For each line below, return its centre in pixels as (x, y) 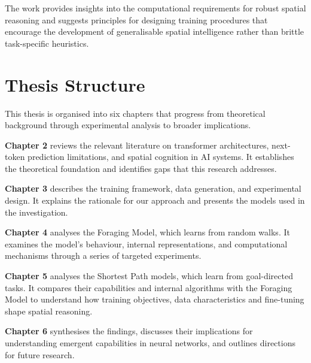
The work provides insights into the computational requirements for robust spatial (155, 8)
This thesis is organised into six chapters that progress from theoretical (135, 113)
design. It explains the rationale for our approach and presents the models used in (155, 200)
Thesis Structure (75, 84)
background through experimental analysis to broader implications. (128, 125)
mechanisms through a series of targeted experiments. (103, 255)
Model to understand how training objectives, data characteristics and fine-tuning (155, 299)
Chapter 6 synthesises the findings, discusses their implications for (129, 331)
